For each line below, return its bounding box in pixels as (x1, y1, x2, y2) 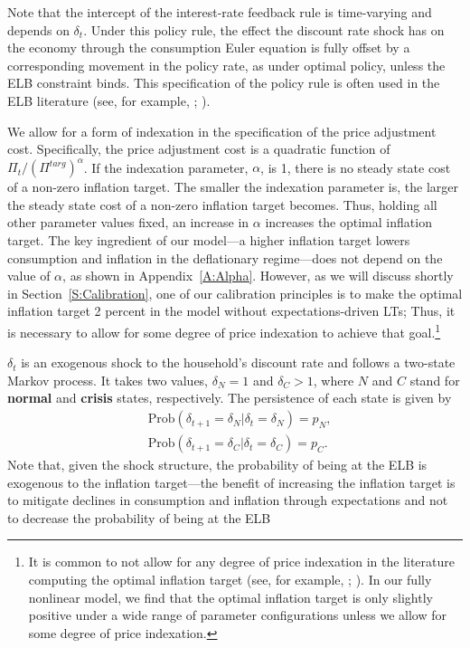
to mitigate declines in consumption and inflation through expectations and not (7, 491, 448, 510)
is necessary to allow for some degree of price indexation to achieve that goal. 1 (7, 320, 441, 341)
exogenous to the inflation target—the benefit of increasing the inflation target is (7, 472, 456, 491)
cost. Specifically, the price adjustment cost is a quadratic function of (7, 139, 390, 158)
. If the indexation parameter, (83, 157, 249, 176)
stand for (409, 370, 460, 389)
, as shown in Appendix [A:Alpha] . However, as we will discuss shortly (62, 266, 454, 285)
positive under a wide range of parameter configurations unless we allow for (28, 605, 446, 624)
